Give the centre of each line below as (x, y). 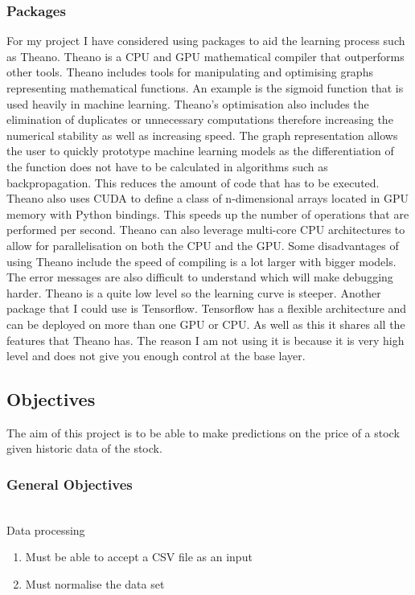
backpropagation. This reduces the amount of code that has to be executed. (193, 182)
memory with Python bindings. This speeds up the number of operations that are (208, 213)
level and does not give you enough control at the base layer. (156, 356)
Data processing (46, 529)
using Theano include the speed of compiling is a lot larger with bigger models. (201, 261)
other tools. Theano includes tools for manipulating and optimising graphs (190, 72)
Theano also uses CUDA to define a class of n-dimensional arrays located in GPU (208, 198)
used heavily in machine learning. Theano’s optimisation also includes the (188, 103)
